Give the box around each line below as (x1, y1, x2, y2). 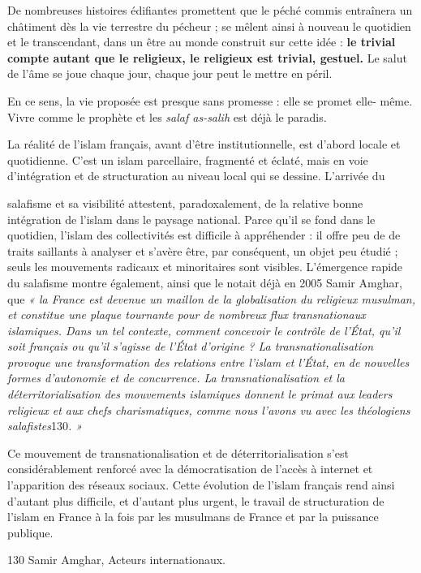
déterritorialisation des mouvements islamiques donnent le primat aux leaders (7, 386, 393, 403)
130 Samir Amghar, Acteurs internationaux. (7, 551, 226, 568)
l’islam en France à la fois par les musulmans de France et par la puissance (7, 508, 379, 525)
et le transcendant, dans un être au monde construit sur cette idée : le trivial (7, 33, 396, 50)
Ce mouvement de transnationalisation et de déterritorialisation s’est (7, 444, 349, 461)
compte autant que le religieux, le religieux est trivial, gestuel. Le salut (7, 49, 407, 66)
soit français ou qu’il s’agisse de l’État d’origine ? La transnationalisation (7, 338, 374, 355)
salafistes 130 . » (7, 417, 83, 434)
